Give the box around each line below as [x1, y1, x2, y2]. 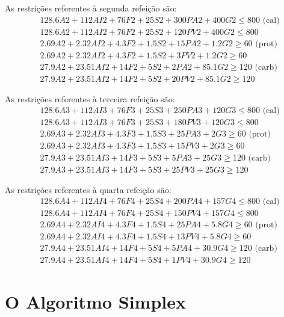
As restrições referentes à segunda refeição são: [5, 2, 177, 14]
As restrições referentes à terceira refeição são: [5, 92, 175, 105]
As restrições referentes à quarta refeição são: [5, 183, 171, 195]
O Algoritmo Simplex [5, 289, 186, 313]
